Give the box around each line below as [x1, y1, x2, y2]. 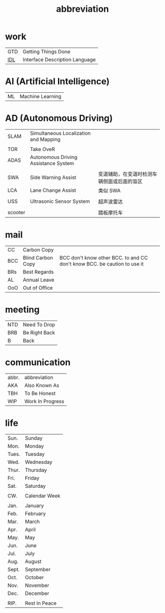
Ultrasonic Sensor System [30, 198, 90, 205]
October [25, 574, 44, 581]
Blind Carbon [23, 254, 53, 261]
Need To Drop [23, 321, 55, 328]
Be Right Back [23, 329, 55, 336]
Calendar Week [25, 492, 60, 499]
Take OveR [30, 146, 55, 153]
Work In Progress [24, 398, 65, 404]
